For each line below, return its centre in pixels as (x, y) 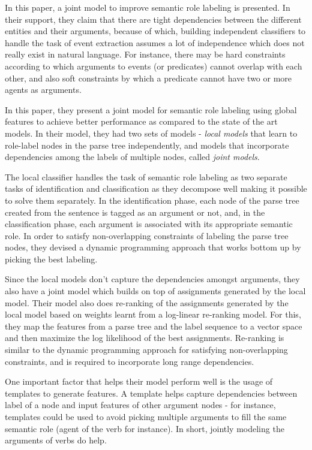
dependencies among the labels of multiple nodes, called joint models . (132, 157)
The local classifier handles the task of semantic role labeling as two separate (146, 176)
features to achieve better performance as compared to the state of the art (141, 121)
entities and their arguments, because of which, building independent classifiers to (155, 31)
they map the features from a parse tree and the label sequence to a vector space (154, 326)
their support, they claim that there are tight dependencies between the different (153, 19)
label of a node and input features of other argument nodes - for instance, (140, 405)
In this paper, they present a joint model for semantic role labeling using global (151, 109)
